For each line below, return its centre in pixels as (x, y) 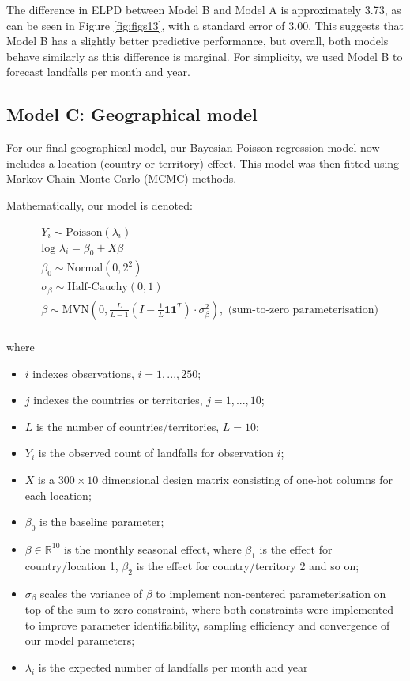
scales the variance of (91, 593)
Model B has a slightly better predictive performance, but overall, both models (197, 41)
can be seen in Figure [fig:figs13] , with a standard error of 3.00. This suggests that (205, 25)
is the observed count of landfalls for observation (156, 453)
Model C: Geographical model (132, 114)
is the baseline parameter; (102, 522)
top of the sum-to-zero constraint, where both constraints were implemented (209, 609)
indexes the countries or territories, (118, 400)
